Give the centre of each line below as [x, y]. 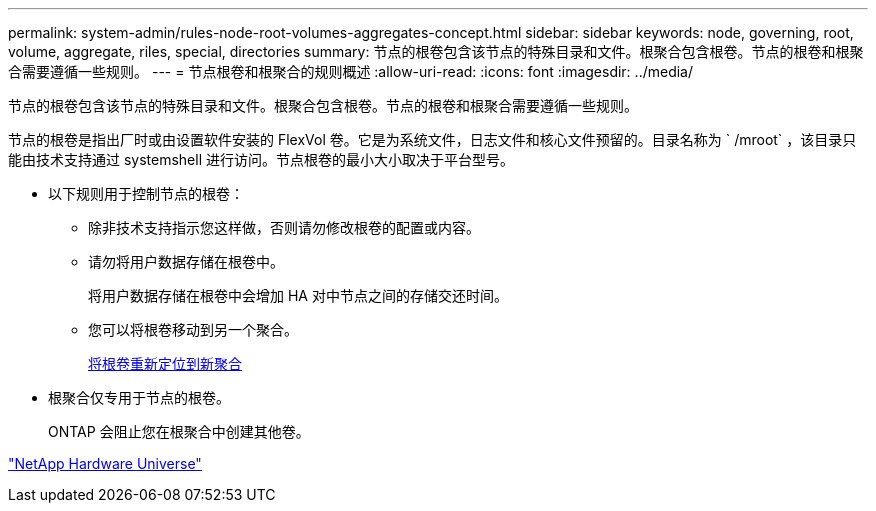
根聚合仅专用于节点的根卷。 [139, 397]
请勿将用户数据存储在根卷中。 [186, 261]
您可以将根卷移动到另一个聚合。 [193, 329]
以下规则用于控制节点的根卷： [146, 193]
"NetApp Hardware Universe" [105, 463]
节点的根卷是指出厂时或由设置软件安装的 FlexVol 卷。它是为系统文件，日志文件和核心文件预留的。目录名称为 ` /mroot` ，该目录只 [432, 139]
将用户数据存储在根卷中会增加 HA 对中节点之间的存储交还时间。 [298, 295]
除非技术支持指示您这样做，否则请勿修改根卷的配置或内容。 [284, 227]
